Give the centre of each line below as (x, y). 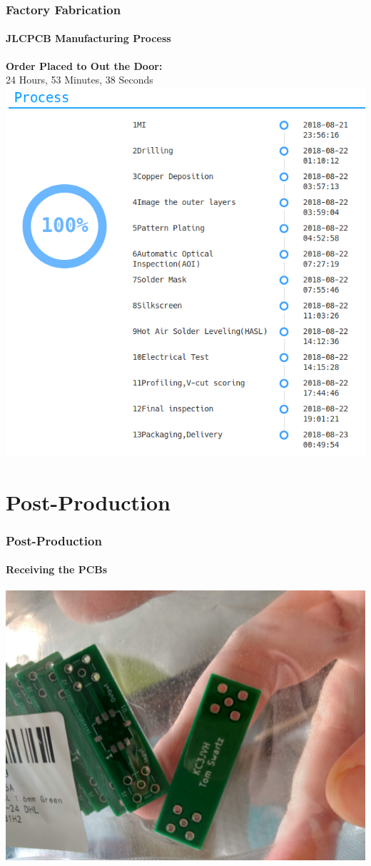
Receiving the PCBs (57, 569)
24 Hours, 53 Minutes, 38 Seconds (80, 80)
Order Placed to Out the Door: (84, 65)
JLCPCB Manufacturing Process (88, 38)
